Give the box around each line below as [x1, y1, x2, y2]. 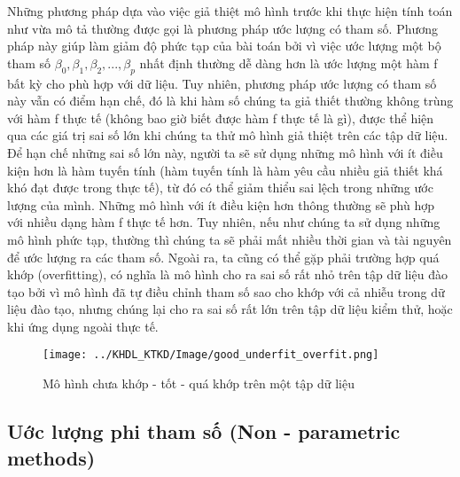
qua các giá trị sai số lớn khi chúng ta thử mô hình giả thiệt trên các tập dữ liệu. [7, 126, 448, 145]
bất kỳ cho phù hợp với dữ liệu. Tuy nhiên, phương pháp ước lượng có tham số [7, 74, 437, 92]
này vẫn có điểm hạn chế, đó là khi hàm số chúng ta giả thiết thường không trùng [7, 91, 454, 110]
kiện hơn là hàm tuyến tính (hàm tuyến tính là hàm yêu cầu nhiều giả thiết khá [7, 160, 443, 179]
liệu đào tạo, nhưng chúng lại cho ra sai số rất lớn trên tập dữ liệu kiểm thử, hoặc [7, 300, 453, 318]
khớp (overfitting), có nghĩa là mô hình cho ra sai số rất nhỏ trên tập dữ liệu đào [7, 265, 448, 284]
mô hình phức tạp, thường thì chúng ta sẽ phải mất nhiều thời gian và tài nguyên [7, 230, 452, 248]
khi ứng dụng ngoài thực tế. [7, 317, 159, 335]
